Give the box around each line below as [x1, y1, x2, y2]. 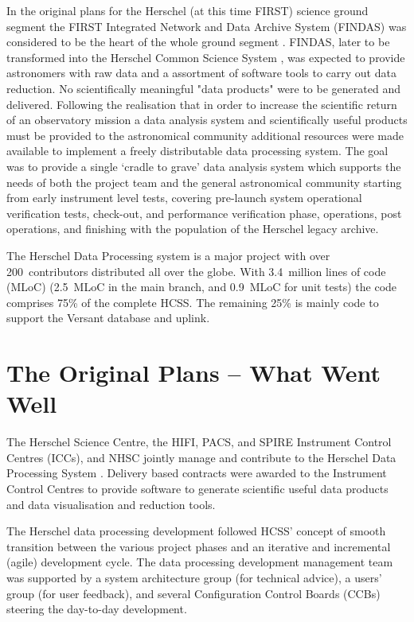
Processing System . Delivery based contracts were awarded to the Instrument [6, 465, 387, 481]
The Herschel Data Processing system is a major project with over [6, 247, 330, 263]
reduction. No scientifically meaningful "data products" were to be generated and [6, 80, 400, 96]
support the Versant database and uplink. [6, 309, 210, 326]
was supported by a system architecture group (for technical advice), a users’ [6, 569, 382, 585]
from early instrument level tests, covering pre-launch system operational [6, 189, 362, 206]
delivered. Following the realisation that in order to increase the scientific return [6, 95, 397, 112]
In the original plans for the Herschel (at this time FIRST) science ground [6, 2, 369, 18]
